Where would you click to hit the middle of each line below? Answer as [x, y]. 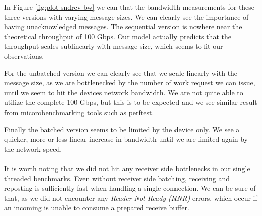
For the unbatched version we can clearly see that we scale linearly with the [121, 73]
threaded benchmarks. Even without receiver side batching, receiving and [117, 178]
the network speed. [33, 148]
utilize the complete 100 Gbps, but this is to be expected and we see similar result [131, 102]
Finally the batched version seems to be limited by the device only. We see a [122, 129]
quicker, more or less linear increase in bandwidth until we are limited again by [126, 139]
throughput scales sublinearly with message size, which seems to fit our [114, 46]
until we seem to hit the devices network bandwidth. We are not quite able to [124, 92]
